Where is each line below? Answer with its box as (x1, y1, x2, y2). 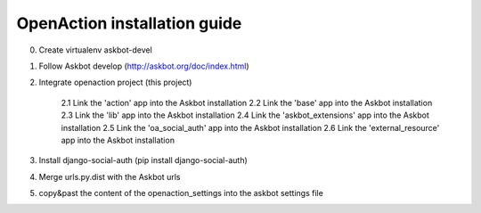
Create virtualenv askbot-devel (38, 45, 153, 55)
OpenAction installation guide (16, 13, 242, 33)
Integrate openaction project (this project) (38, 77, 192, 88)
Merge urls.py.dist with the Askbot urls (38, 171, 181, 182)
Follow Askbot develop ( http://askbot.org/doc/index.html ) (38, 61, 249, 71)
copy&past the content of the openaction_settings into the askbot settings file (38, 188, 324, 199)
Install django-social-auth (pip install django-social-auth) (38, 155, 249, 166)
